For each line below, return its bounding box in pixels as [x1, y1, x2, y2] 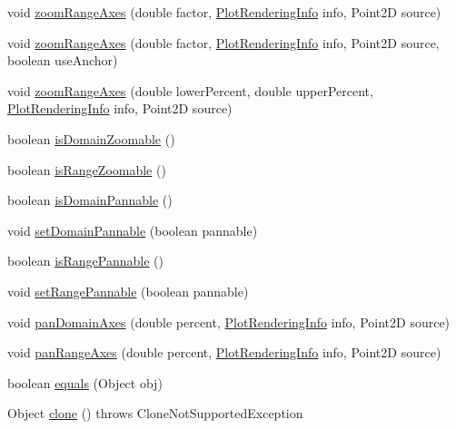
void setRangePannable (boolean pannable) [7, 281, 249, 300]
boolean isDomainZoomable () [7, 129, 175, 148]
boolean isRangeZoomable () [7, 160, 166, 179]
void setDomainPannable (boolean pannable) [7, 220, 258, 239]
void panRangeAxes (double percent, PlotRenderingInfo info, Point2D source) [7, 343, 441, 362]
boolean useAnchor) [7, 51, 118, 70]
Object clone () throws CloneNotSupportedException [7, 404, 303, 423]
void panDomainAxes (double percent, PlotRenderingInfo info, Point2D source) [7, 312, 451, 331]
